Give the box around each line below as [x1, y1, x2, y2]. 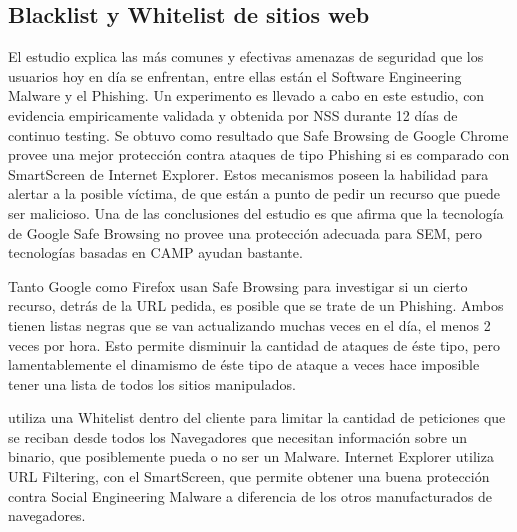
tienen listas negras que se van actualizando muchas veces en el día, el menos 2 [8, 314, 491, 335]
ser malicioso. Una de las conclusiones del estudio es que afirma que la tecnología [8, 202, 504, 223]
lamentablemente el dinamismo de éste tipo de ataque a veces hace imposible [8, 354, 480, 375]
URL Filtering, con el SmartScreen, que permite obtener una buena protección [8, 466, 490, 487]
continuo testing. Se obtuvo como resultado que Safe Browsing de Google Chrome [8, 124, 509, 145]
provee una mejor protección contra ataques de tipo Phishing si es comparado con [8, 144, 510, 165]
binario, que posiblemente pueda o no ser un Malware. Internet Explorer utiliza [8, 446, 494, 467]
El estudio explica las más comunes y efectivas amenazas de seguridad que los [8, 46, 484, 67]
